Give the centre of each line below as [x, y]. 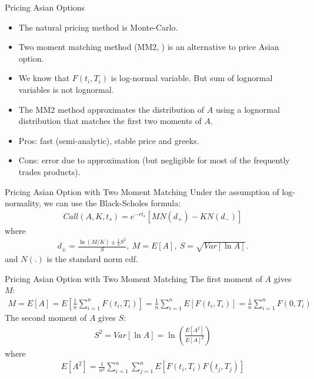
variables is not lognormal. [66, 89]
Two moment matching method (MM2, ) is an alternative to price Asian [149, 47]
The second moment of [46, 317]
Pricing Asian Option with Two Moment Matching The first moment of [133, 278]
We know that [44, 78]
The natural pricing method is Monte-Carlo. [98, 27]
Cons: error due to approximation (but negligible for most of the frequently [154, 160]
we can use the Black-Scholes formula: [112, 203]
